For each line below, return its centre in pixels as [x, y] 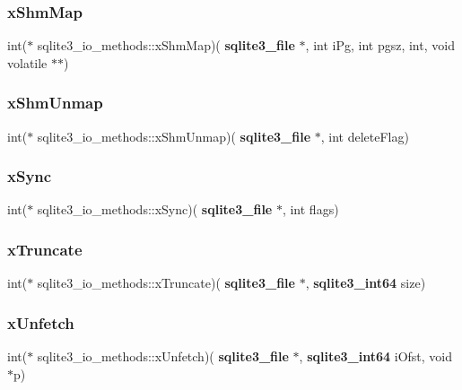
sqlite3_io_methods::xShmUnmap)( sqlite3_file [174, 136]
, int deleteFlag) [365, 136]
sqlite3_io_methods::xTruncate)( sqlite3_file [166, 283]
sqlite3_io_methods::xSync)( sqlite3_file [155, 209]
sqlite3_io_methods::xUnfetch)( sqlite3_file [163, 356]
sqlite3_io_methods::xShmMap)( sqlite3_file [166, 45]
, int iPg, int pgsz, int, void [380, 45]
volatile [27, 62]
